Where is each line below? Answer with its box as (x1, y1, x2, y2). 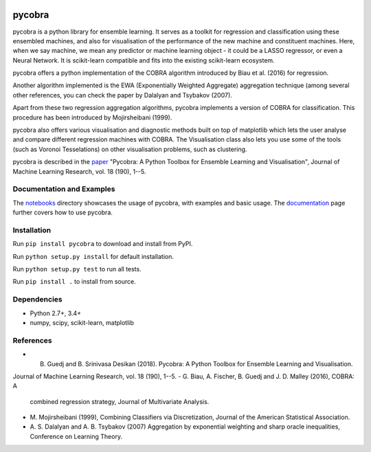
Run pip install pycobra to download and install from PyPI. (12, 240, 193, 248)
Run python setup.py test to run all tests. (12, 265, 142, 273)
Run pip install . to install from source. (12, 278, 137, 286)
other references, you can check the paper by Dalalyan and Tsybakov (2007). (12, 91, 233, 99)
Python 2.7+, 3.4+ (30, 309, 82, 317)
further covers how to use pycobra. (12, 208, 113, 216)
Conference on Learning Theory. (30, 432, 123, 440)
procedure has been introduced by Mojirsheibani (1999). (12, 113, 172, 122)
